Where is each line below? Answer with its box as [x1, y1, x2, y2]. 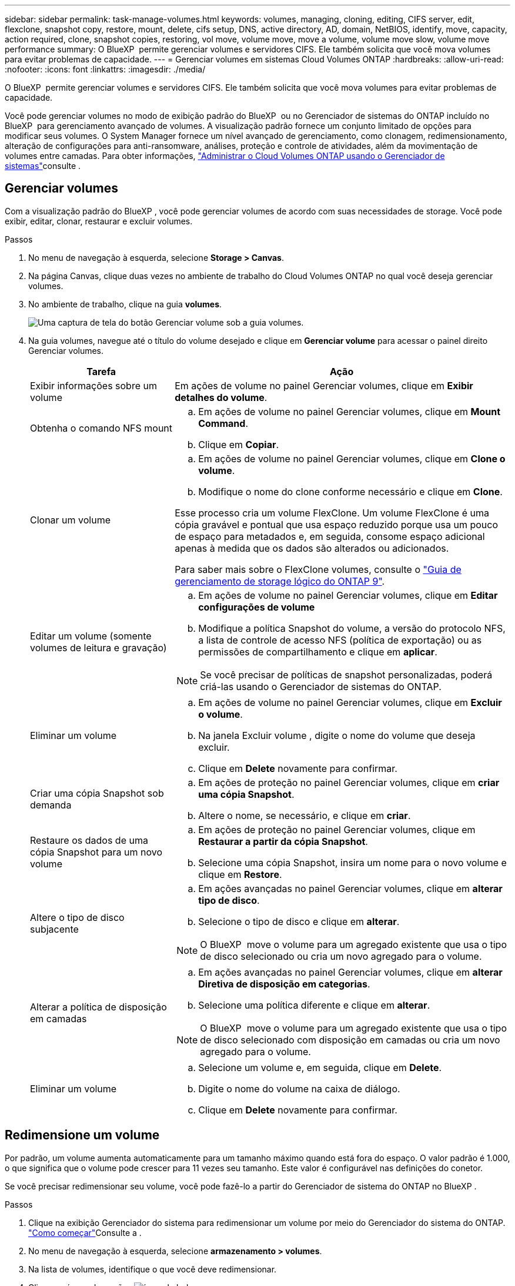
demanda [30, 798, 72, 811]
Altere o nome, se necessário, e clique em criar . [198, 809, 411, 821]
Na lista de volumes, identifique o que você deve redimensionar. [28, 1264, 277, 1274]
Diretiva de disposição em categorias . [198, 977, 370, 990]
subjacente [30, 923, 79, 935]
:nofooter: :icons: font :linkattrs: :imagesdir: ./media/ [5, 64, 206, 74]
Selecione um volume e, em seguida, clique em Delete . [198, 1061, 442, 1073]
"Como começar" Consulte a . [28, 1227, 142, 1238]
